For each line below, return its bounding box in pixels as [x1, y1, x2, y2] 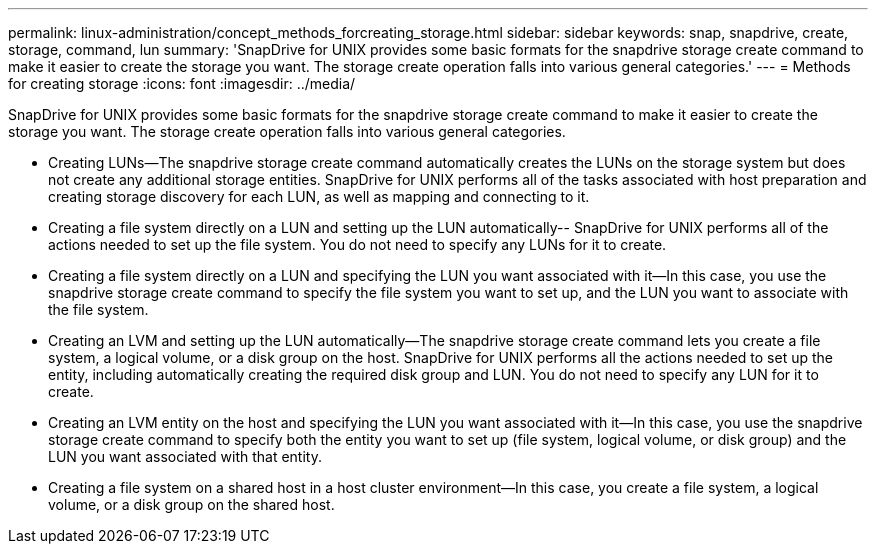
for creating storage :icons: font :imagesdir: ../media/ [8, 75, 356, 92]
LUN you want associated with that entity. [48, 448, 322, 465]
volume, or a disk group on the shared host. [48, 496, 335, 513]
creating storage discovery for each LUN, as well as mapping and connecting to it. [48, 188, 590, 205]
